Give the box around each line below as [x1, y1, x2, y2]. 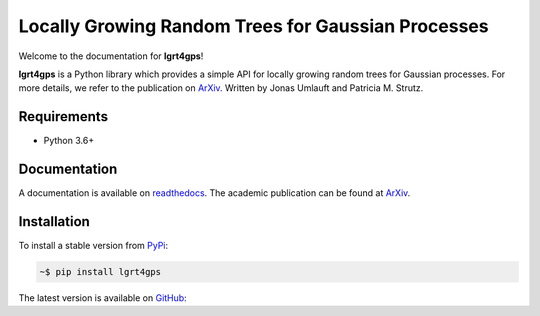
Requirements [18, 108, 109, 125]
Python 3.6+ [43, 135, 95, 147]
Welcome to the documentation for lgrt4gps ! [18, 50, 204, 62]
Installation [18, 213, 90, 230]
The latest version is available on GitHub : [18, 292, 187, 304]
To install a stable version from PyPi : [18, 240, 169, 252]
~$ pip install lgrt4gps [39, 266, 162, 278]
